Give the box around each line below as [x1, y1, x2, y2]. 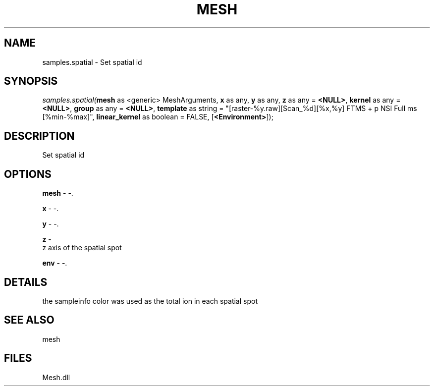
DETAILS [4, 276, 48, 288]
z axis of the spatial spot [42, 243, 122, 252]
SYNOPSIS [4, 75, 58, 88]
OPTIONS [4, 167, 52, 180]
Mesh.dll [42, 373, 70, 382]
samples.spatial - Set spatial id [42, 57, 142, 66]
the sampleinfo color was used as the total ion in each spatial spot [42, 296, 258, 305]
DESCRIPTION [4, 129, 75, 142]
